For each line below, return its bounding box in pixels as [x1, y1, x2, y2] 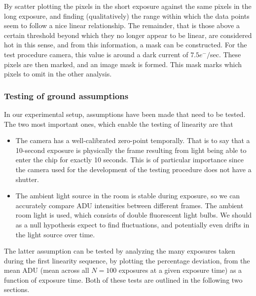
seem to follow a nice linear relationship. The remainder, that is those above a [4, 20, 240, 31]
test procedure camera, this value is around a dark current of [4, 49, 188, 59]
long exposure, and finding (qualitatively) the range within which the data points [4, 10, 250, 21]
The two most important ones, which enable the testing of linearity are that [4, 118, 233, 129]
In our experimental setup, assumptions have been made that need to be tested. [4, 109, 246, 119]
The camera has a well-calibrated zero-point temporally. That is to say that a [15, 135, 250, 146]
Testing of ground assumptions [4, 89, 129, 102]
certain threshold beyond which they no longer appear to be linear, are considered [4, 30, 252, 40]
